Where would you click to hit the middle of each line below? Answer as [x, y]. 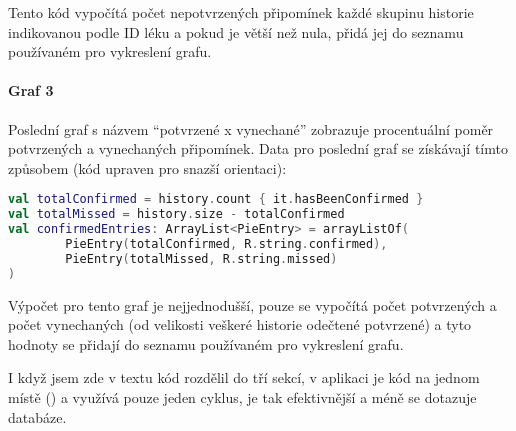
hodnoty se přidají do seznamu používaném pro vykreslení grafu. [206, 343]
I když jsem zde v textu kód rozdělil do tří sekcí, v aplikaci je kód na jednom [244, 377]
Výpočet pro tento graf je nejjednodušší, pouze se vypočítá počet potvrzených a [252, 304]
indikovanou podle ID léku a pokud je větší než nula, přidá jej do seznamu [236, 31]
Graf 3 [31, 90]
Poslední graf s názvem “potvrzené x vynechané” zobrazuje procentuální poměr [251, 128]
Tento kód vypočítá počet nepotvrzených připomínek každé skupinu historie [241, 12]
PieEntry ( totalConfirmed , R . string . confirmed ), [226, 243]
